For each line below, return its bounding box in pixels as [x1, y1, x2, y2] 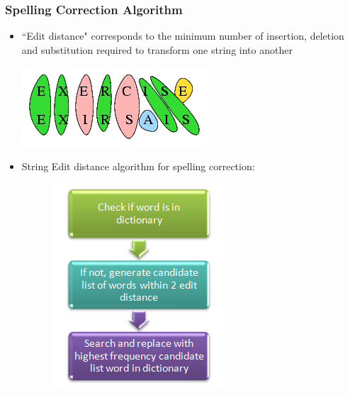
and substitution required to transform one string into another [21, 42, 293, 57]
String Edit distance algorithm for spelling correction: [21, 159, 255, 173]
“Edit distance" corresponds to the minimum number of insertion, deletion [21, 28, 344, 43]
